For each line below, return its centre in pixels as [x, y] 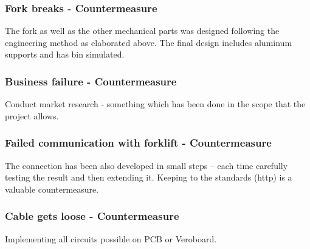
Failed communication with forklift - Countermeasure [138, 143]
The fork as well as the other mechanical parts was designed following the [142, 31]
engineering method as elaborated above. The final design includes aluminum [149, 42]
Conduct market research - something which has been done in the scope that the [155, 104]
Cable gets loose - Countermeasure [92, 216]
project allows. [32, 115]
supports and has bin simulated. [65, 54]
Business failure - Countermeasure [91, 81]
